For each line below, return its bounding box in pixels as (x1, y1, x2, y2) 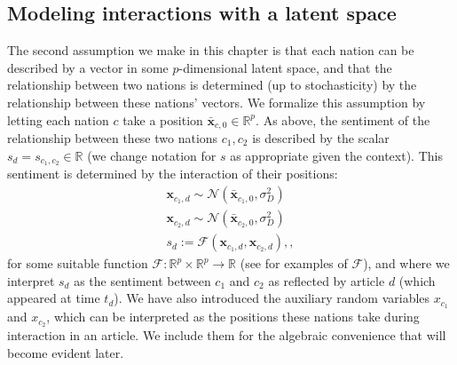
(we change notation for (87, 146, 217, 164)
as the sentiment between (74, 271, 211, 290)
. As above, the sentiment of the (256, 110, 430, 129)
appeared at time (7, 289, 100, 307)
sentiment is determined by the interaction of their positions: (7, 164, 338, 183)
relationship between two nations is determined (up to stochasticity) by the (7, 75, 417, 94)
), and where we (363, 254, 450, 273)
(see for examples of (240, 254, 348, 273)
